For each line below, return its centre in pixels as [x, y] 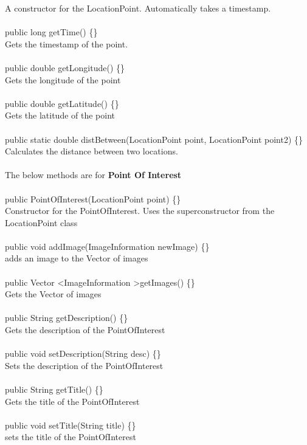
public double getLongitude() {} [65, 67]
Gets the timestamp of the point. [67, 43]
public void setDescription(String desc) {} [83, 354]
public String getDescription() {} [67, 318]
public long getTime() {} [51, 32]
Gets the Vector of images [53, 294]
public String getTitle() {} [54, 389]
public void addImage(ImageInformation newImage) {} [107, 246]
